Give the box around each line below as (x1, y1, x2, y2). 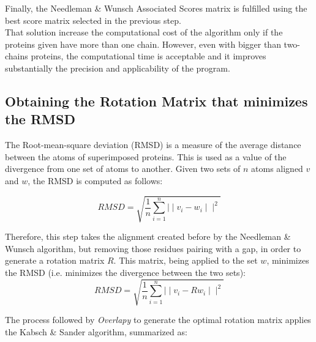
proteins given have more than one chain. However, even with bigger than (5, 37, 281, 50)
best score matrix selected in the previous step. (5, 13, 181, 26)
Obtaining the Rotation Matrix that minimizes (5, 91, 308, 110)
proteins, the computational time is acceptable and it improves (31, 50, 266, 62)
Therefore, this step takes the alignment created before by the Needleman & (5, 230, 291, 243)
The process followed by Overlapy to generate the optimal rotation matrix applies (5, 313, 311, 325)
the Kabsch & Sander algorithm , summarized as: (5, 325, 187, 338)
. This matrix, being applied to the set (113, 254, 258, 267)
